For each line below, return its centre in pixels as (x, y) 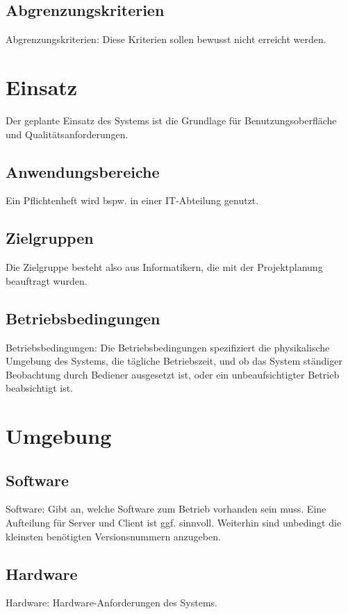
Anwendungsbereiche (83, 171)
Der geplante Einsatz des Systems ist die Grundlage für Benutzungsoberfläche (171, 120)
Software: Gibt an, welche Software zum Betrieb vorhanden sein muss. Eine (166, 509)
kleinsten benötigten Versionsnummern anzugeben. (113, 536)
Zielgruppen (50, 238)
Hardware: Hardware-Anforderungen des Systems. (111, 603)
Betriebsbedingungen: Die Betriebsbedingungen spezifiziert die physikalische (168, 347)
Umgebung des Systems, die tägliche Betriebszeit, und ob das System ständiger (174, 361)
